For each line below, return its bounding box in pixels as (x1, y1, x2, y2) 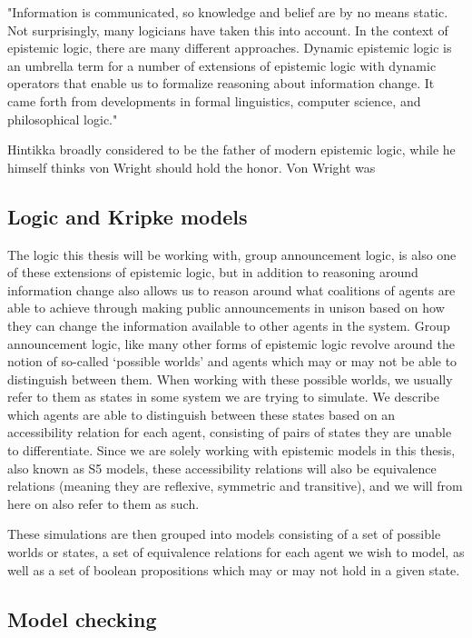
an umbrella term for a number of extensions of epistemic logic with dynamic (7, 55, 437, 75)
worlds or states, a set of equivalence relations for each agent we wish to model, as (7, 543, 465, 562)
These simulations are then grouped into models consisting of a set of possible (7, 524, 441, 543)
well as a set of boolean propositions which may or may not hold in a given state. (7, 560, 460, 579)
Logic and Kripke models (7, 202, 248, 230)
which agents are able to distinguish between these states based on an (7, 404, 396, 424)
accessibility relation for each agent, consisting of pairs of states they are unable (7, 423, 452, 442)
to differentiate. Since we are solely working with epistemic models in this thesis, (7, 441, 456, 460)
